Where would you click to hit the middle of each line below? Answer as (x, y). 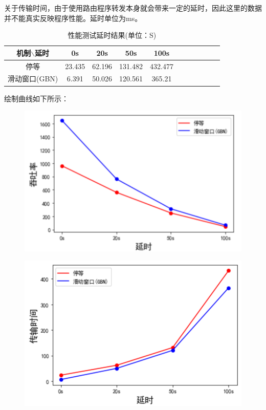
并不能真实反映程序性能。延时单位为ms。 (73, 18)
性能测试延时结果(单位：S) (112, 35)
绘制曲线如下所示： (36, 98)
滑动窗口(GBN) (33, 79)
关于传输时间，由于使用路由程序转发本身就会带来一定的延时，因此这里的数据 (133, 8)
